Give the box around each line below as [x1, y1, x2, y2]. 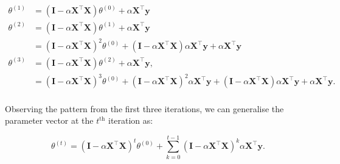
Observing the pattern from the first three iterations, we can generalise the [5, 102, 284, 115]
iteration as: [108, 114, 153, 127]
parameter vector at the [5, 114, 94, 127]
